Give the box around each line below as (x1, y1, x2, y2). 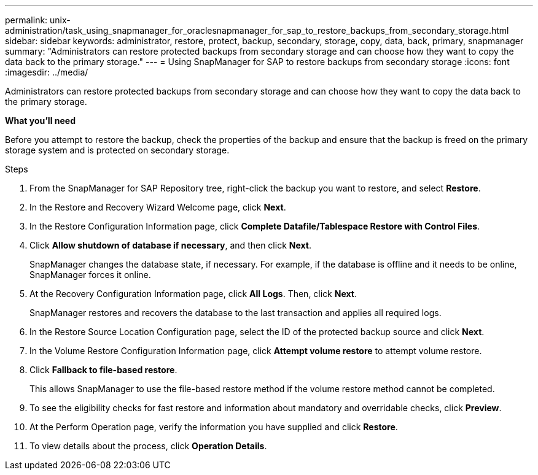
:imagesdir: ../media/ (5, 67, 88, 77)
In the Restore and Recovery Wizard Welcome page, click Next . (29, 202, 286, 212)
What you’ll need (5, 115, 76, 126)
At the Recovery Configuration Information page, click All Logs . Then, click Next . (29, 288, 357, 299)
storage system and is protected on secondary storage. (5, 145, 230, 155)
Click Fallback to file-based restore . (29, 365, 177, 375)
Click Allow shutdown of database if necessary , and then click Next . (29, 240, 311, 250)
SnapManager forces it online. (29, 269, 151, 280)
